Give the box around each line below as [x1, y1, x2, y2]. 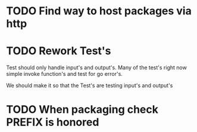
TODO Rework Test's [6, 44, 111, 58]
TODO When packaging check [6, 103, 159, 116]
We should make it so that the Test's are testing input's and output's [6, 82, 173, 89]
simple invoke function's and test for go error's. [6, 70, 123, 78]
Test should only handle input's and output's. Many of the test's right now [6, 64, 187, 71]
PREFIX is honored [6, 115, 99, 129]
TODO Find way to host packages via [6, 4, 192, 18]
